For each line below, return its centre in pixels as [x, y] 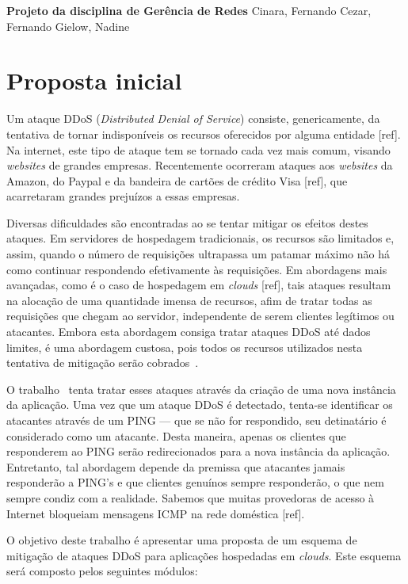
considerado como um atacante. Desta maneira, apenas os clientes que [176, 435]
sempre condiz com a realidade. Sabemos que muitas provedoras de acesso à [191, 497]
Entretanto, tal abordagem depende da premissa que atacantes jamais [176, 466]
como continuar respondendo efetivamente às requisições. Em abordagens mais [197, 269]
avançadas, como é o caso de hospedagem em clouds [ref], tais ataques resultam [199, 285]
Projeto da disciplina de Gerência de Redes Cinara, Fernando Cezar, [189, 10]
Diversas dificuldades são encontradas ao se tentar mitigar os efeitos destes [187, 222]
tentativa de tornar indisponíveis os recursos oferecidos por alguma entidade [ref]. [204, 134]
